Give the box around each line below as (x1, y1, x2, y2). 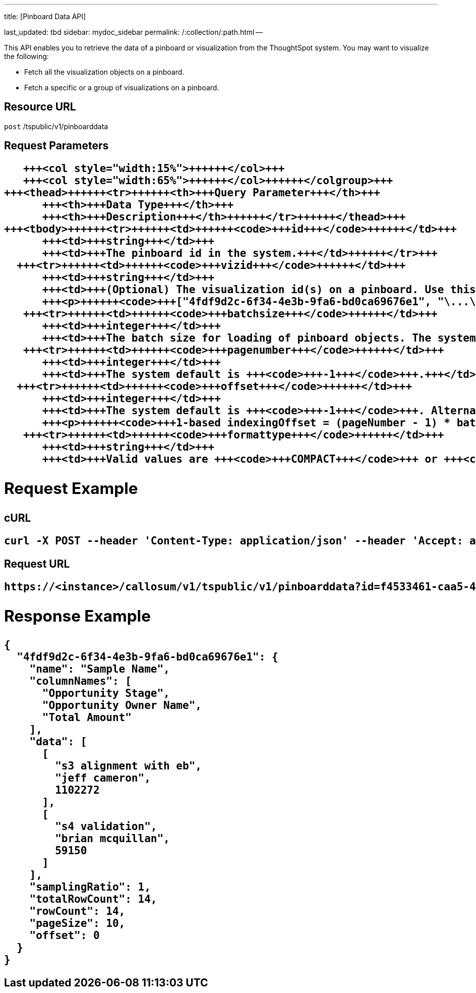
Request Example (4, 478, 138, 499)
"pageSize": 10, (29, 917, 126, 929)
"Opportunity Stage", (42, 687, 170, 699)
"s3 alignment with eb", (55, 759, 202, 772)
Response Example (4, 605, 151, 626)
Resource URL (4, 100, 76, 114)
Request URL (4, 557, 70, 570)
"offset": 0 (29, 929, 100, 942)
